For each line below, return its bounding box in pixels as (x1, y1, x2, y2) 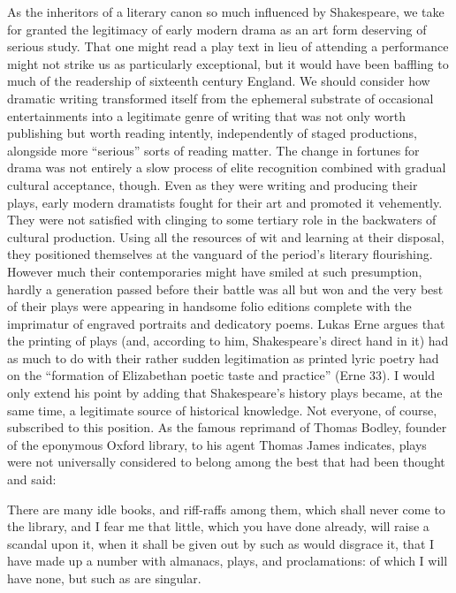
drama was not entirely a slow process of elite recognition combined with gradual (7, 158, 446, 177)
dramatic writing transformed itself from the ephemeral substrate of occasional (7, 88, 434, 107)
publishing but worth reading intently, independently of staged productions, (7, 124, 418, 142)
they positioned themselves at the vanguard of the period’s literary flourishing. (7, 245, 433, 263)
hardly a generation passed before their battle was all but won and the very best (7, 279, 444, 298)
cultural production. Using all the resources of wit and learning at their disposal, (7, 227, 445, 246)
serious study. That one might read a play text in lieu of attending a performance (7, 37, 449, 56)
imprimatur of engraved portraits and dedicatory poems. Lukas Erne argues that (7, 314, 445, 332)
